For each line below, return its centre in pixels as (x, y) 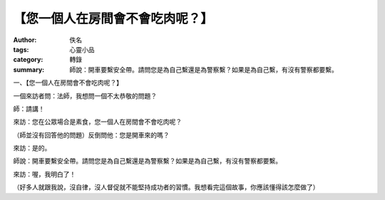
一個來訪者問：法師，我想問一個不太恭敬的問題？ (85, 95)
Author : (25, 40)
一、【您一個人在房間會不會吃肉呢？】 (68, 83)
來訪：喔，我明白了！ (45, 174)
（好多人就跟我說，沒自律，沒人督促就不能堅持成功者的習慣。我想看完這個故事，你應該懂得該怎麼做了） (166, 187)
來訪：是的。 (32, 148)
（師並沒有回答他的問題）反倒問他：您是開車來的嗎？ (91, 135)
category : (28, 60)
